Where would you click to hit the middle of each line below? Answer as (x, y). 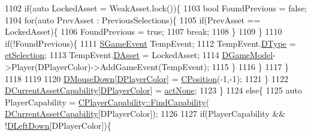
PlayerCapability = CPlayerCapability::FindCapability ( (107, 102)
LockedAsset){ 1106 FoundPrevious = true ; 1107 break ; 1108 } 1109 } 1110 (144, 31)
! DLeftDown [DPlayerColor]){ (58, 125)
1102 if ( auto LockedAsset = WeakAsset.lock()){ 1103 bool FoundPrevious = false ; (156, 8)
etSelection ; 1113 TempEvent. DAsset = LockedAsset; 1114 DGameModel (139, 55)
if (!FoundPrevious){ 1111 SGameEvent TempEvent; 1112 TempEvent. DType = (150, 43)
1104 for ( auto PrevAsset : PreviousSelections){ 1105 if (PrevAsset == (133, 19)
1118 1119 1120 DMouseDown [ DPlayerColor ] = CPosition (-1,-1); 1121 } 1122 (147, 78)
